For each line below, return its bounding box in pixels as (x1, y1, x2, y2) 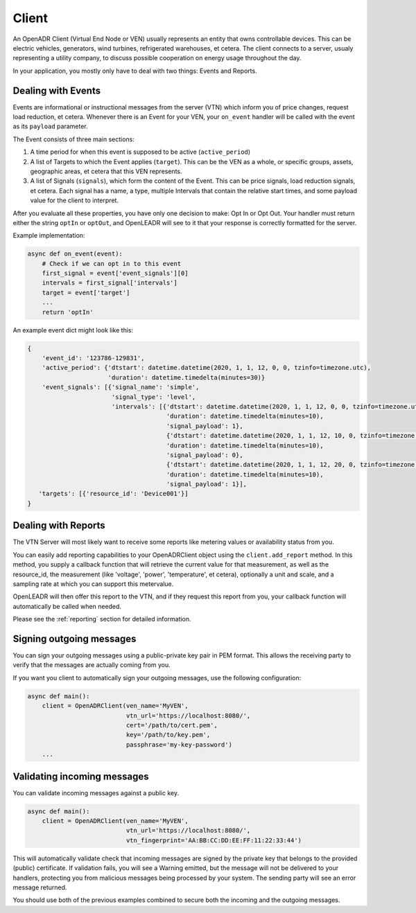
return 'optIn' (42, 308, 94, 316)
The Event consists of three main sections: (12, 135, 135, 143)
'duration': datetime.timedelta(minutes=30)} (107, 373, 266, 381)
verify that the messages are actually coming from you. (12, 661, 171, 669)
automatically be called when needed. (12, 602, 121, 610)
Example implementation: (12, 231, 85, 240)
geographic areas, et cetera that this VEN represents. (30, 167, 183, 175)
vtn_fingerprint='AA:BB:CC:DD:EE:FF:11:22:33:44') (125, 836, 302, 844)
